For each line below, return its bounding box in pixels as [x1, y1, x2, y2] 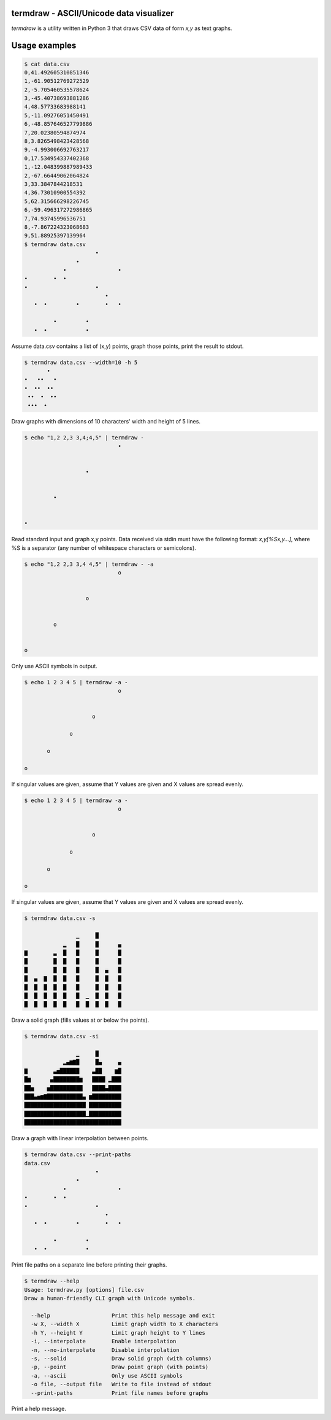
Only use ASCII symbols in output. [11, 662, 97, 669]
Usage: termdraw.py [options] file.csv [24, 1286, 144, 1293]
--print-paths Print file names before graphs [31, 1389, 209, 1396]
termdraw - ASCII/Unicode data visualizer [11, 8, 174, 18]
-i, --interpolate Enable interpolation [31, 1338, 177, 1345]
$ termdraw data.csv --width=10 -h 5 [24, 359, 138, 366]
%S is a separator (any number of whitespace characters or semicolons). [11, 544, 196, 552]
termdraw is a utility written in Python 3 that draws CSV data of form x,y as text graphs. [11, 25, 232, 32]
